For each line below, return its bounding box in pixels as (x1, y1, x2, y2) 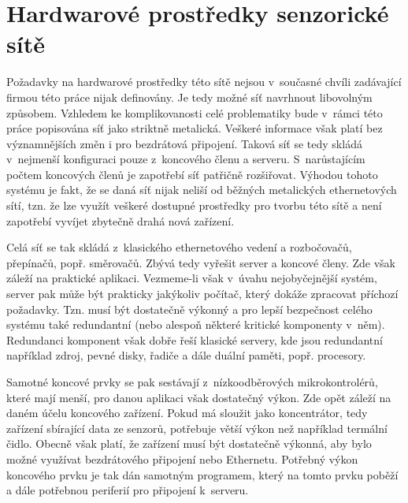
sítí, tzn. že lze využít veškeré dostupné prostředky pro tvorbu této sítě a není (6, 197, 382, 214)
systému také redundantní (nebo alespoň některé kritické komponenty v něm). (6, 316, 385, 333)
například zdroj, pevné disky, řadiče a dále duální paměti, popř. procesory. (6, 347, 366, 363)
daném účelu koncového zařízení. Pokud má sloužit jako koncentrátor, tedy (6, 404, 368, 421)
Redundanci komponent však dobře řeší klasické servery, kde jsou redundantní (6, 331, 383, 348)
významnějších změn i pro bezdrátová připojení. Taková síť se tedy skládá (6, 135, 362, 151)
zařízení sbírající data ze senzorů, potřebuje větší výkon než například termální (6, 419, 388, 436)
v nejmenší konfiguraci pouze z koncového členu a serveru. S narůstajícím (6, 151, 365, 167)
